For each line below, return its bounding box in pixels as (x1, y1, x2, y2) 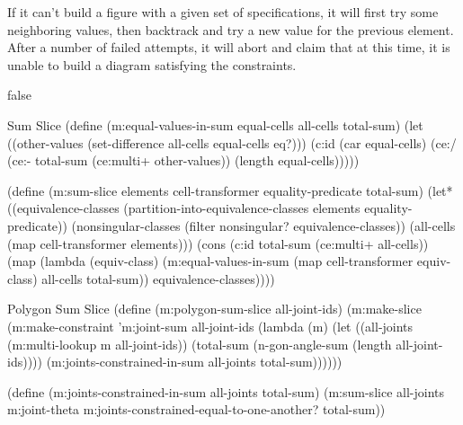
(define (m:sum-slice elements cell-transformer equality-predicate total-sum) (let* (7, 181, 453, 199)
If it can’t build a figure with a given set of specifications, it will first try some (7, 3, 439, 21)
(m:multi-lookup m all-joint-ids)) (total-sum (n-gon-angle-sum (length (7, 334, 392, 353)
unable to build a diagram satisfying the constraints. (7, 55, 297, 74)
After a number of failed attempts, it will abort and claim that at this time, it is (7, 38, 450, 57)
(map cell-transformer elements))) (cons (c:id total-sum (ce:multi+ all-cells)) (7, 234, 429, 252)
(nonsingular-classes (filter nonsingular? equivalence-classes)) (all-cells (71, 216, 456, 235)
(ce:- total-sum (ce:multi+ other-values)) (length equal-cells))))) (7, 151, 360, 170)
